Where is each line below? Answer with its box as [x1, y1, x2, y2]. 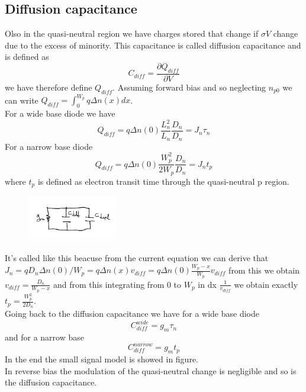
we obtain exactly [234, 278, 298, 290]
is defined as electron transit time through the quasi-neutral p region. [37, 175, 289, 187]
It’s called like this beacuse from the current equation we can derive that [5, 252, 269, 264]
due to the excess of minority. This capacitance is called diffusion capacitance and [5, 38, 301, 51]
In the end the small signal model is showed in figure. [5, 353, 198, 365]
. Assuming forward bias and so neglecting [112, 81, 266, 93]
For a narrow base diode [5, 140, 93, 152]
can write [5, 94, 38, 106]
